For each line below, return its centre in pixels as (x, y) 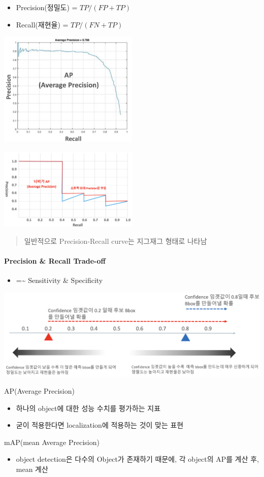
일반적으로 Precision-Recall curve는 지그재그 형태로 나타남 (115, 241)
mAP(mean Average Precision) (52, 442)
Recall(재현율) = (42, 24)
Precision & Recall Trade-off (55, 261)
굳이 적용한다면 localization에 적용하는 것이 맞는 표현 (100, 425)
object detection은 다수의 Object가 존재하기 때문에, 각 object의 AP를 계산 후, (137, 459)
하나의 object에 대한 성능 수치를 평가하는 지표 (88, 408)
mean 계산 (32, 469)
